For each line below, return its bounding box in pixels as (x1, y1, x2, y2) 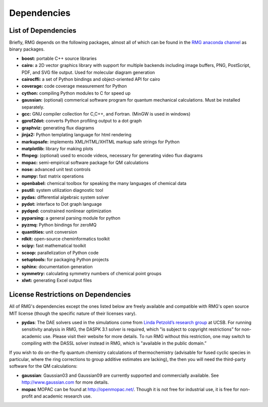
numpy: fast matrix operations (21, 174, 84, 179)
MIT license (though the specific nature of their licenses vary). (9, 310, 137, 316)
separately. (21, 104, 45, 110)
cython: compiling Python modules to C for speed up (21, 90, 131, 96)
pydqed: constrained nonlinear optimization (21, 208, 112, 214)
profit (21, 393, 33, 399)
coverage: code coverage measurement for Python (21, 83, 127, 89)
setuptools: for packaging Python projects (21, 257, 109, 263)
